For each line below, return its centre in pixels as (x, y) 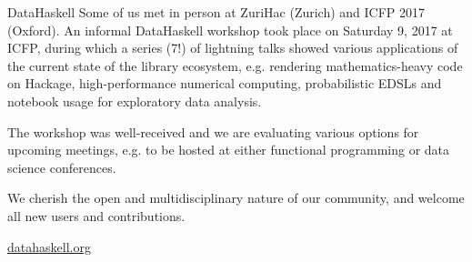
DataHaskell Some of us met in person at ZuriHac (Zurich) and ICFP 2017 (216, 12)
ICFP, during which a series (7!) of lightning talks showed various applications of (233, 48)
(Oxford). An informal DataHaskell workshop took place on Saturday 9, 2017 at (230, 30)
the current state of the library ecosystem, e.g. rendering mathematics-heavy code (235, 65)
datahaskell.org (49, 246)
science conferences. (62, 167)
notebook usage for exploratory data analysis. (135, 101)
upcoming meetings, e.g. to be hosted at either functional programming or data (229, 150)
